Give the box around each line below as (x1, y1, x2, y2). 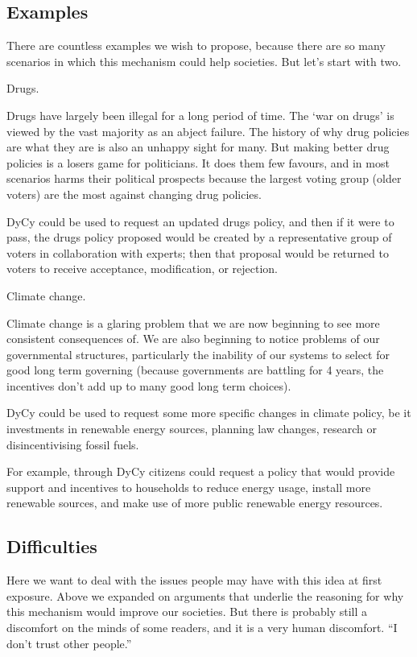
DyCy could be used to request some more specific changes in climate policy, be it (6, 404, 411, 421)
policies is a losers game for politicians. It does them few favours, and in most (6, 154, 390, 171)
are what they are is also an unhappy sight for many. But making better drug (6, 138, 390, 155)
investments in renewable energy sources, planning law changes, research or (6, 420, 377, 437)
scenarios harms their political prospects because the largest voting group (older (6, 170, 402, 187)
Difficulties (6, 534, 97, 559)
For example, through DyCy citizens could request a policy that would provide (6, 463, 395, 480)
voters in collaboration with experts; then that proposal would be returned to (6, 244, 389, 261)
